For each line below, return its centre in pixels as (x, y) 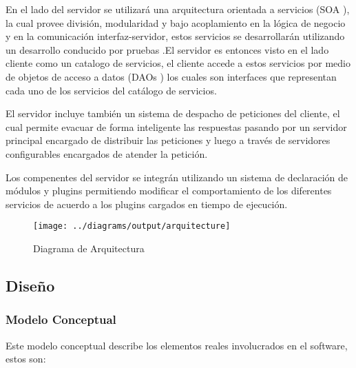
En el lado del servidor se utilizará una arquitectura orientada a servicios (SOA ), (178, 9)
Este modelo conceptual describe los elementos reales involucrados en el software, (177, 345)
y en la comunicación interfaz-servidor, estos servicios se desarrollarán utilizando (175, 36)
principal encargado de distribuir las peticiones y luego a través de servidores (168, 140)
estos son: (26, 359)
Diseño (30, 285)
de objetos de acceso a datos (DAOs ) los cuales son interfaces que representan (171, 76)
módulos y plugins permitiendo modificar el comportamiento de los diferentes (169, 191)
